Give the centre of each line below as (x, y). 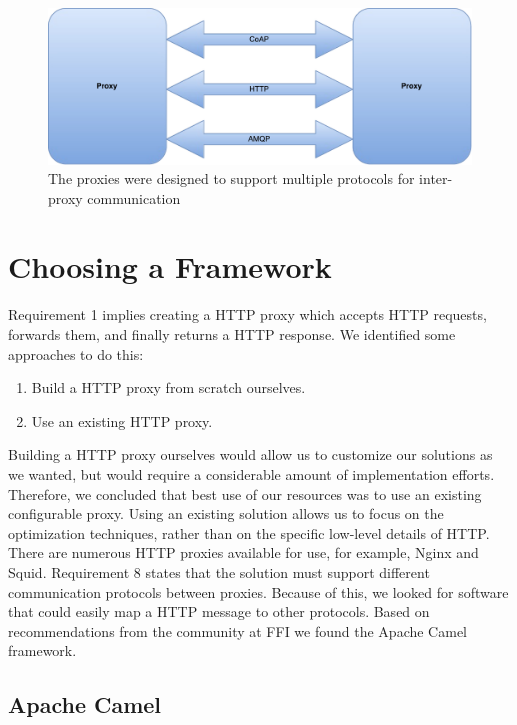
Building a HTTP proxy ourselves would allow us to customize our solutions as (250, 454)
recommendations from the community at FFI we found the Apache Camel (238, 630)
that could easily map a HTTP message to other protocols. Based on (219, 611)
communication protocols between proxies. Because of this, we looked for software (258, 591)
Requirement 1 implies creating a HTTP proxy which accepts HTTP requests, (247, 314)
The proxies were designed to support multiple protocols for (231, 178)
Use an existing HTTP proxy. (122, 420)
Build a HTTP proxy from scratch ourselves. (168, 387)
